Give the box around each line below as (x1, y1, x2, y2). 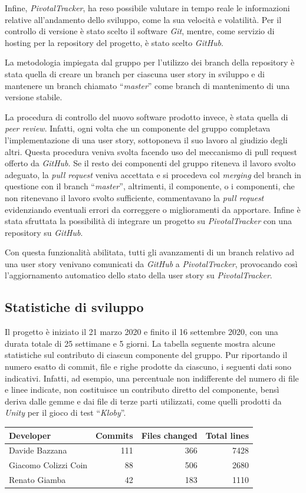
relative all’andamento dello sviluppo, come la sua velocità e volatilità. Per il (5, 13, 282, 25)
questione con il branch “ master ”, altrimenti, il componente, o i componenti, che (5, 180, 295, 192)
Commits (96, 429, 133, 441)
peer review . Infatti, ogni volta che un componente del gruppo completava (5, 122, 271, 134)
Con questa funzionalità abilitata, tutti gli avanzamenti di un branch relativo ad (5, 246, 294, 258)
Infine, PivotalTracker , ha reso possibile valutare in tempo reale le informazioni (5, 2, 290, 14)
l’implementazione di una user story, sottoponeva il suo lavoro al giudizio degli (5, 133, 288, 146)
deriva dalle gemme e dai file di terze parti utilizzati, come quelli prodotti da (5, 395, 282, 407)
